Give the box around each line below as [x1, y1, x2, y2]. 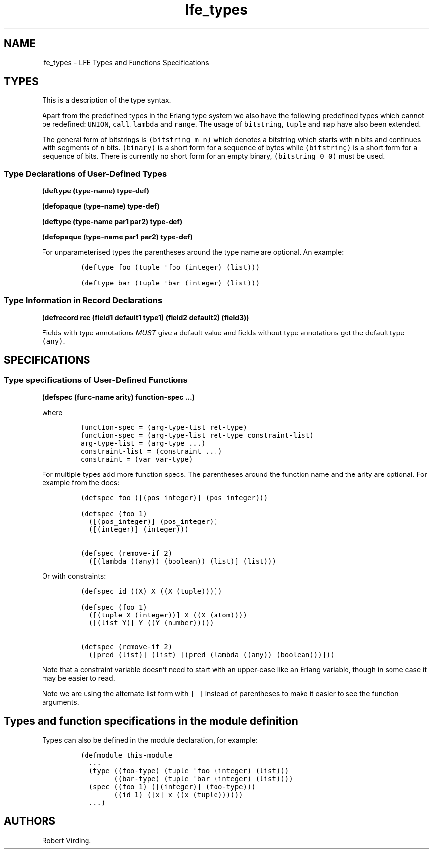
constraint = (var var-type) [80, 455, 193, 464]
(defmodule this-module [80, 751, 173, 759]
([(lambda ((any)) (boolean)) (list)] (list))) [88, 557, 276, 566]
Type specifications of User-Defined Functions [4, 375, 188, 385]
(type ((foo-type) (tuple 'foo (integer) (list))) [88, 767, 289, 775]
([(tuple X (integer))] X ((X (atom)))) [88, 611, 247, 619]
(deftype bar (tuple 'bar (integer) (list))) [80, 279, 260, 287]
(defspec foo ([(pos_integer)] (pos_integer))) [80, 494, 268, 502]
